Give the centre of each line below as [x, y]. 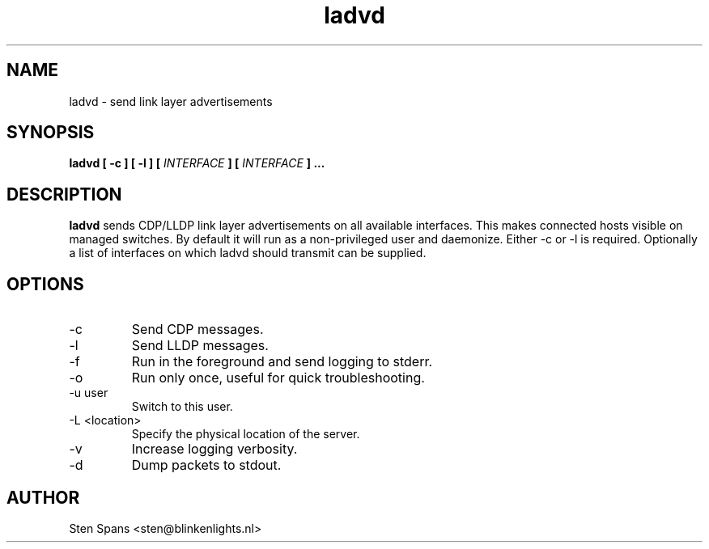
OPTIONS [45, 284]
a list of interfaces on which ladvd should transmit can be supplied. [248, 253]
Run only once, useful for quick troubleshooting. [278, 378]
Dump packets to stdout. [206, 465]
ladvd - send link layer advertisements [171, 101]
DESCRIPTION [64, 194]
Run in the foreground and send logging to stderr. [282, 362]
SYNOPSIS [51, 133]
